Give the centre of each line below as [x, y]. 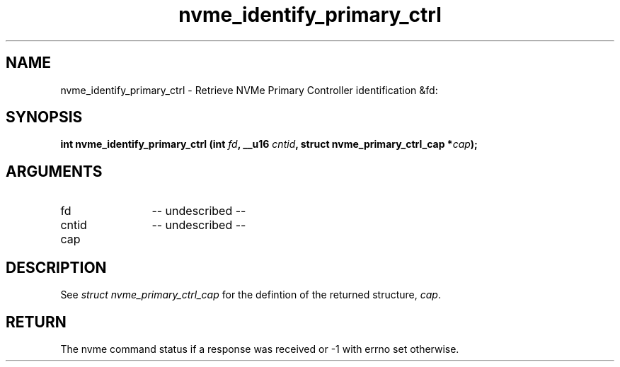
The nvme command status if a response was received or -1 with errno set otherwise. [260, 349]
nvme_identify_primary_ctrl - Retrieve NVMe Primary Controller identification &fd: [249, 90]
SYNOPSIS [44, 117]
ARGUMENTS [54, 171]
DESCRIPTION [56, 267]
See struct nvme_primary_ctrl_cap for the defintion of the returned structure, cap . [251, 295]
